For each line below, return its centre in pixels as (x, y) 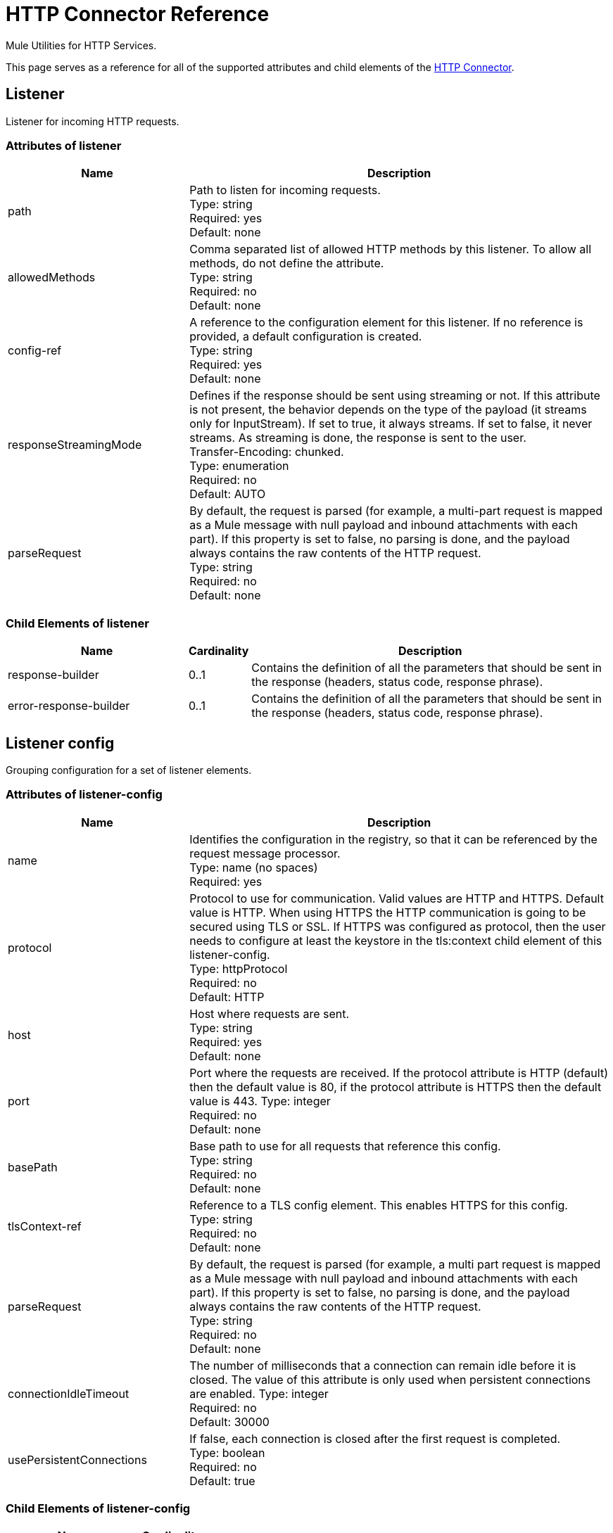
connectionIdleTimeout (69, 1393)
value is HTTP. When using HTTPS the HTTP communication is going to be (388, 912)
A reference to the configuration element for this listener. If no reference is (386, 323)
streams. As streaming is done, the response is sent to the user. (358, 438)
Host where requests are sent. (270, 1013)
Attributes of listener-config (84, 795)
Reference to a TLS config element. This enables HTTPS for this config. (379, 1205)
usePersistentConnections (77, 1459)
